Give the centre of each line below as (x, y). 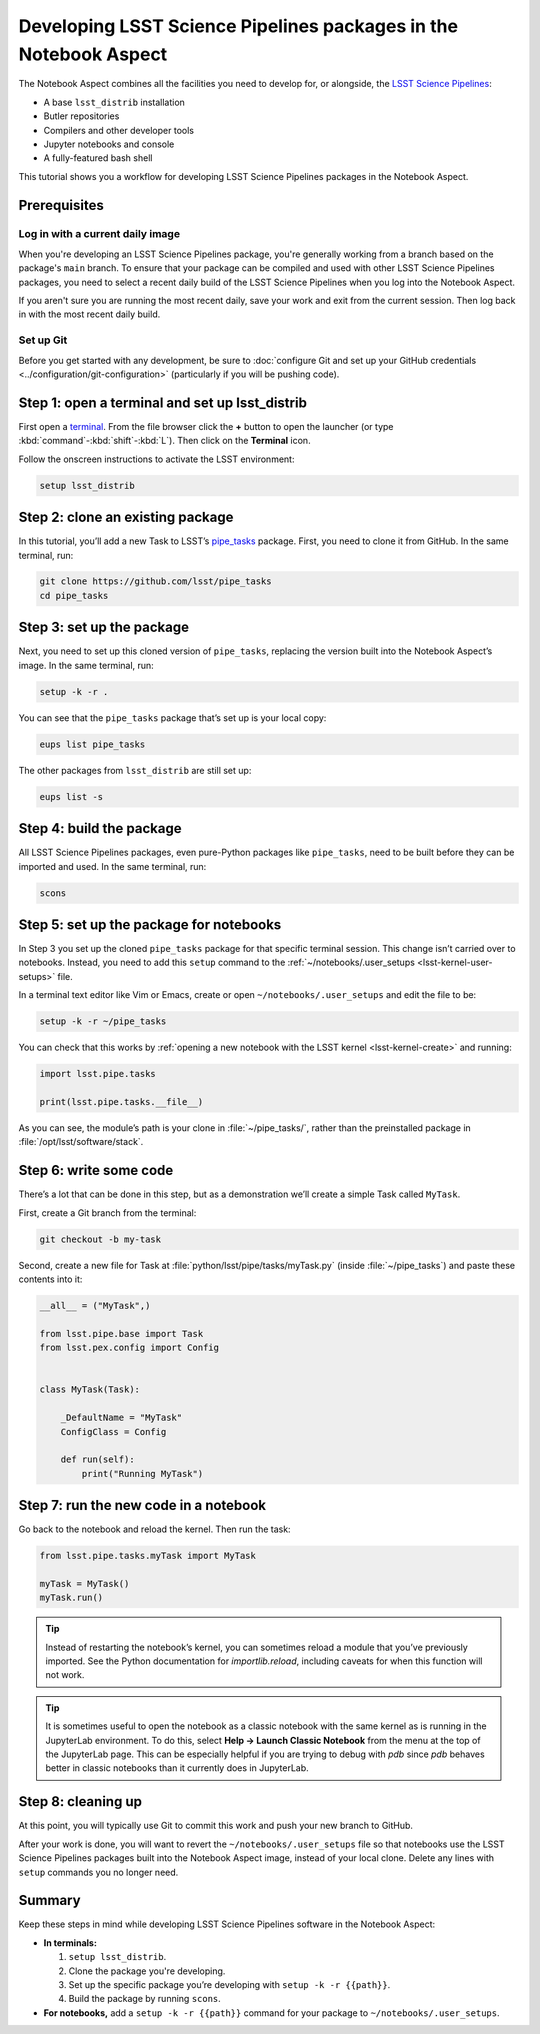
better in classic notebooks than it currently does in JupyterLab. (177, 1768)
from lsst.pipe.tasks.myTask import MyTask (148, 1556)
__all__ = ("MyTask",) (95, 1305)
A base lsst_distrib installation (114, 102)
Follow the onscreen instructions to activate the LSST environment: (156, 459)
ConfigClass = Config (113, 1431)
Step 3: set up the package (104, 627)
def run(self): (97, 1459)
